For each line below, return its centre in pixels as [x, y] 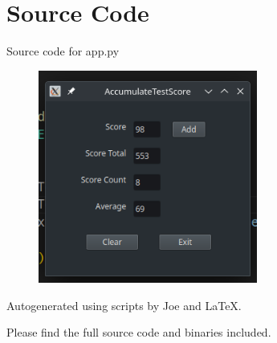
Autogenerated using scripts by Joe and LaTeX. [124, 305]
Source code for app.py [63, 51]
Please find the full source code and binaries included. [139, 332]
